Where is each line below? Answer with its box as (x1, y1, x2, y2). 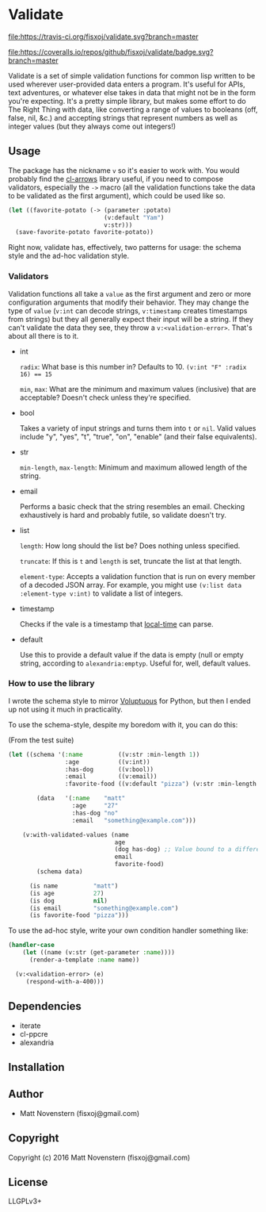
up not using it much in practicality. (8, 704, 123, 714)
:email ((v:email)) (64, 773, 158, 781)
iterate (19, 1021, 41, 1030)
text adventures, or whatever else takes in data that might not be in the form (8, 87, 256, 97)
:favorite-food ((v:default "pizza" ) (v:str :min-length (64, 780, 257, 788)
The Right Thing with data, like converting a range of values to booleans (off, (8, 105, 258, 114)
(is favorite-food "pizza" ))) (28, 911, 129, 919)
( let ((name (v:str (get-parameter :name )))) (22, 949, 176, 957)
